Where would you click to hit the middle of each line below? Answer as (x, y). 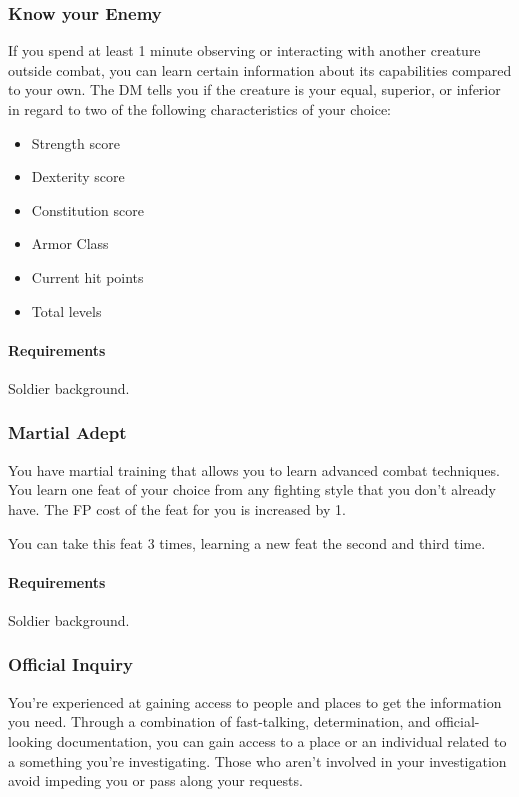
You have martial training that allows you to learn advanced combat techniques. (254, 469)
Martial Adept (67, 432)
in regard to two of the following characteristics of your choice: (199, 109)
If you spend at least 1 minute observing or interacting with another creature (244, 50)
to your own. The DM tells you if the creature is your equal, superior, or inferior (254, 89)
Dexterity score (78, 176)
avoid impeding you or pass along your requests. (155, 780)
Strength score (75, 142)
